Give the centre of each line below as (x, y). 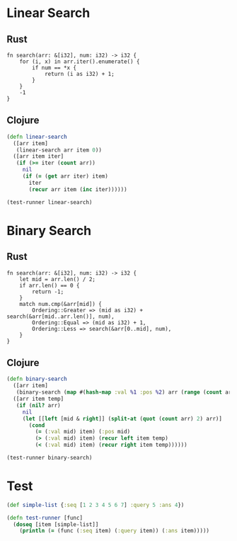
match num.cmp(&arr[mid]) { (60, 304)
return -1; (48, 292)
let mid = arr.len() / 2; (58, 279)
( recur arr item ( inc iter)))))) (78, 189)
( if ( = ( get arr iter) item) (65, 176)
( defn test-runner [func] (45, 518)
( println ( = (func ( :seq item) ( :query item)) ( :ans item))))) (115, 531)
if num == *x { (54, 68)
